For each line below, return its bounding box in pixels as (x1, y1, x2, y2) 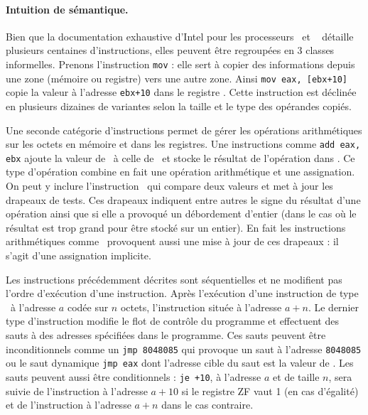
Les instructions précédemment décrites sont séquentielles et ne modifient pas (6, 271, 342, 286)
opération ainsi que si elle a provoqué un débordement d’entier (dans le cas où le (6, 206, 357, 221)
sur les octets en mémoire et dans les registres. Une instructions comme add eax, (6, 136, 361, 151)
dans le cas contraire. (161, 397, 254, 412)
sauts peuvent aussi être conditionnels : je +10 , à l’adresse (6, 369, 261, 384)
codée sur (67, 299, 109, 314)
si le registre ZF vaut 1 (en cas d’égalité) (181, 383, 359, 398)
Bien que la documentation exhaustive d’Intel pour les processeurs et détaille (6, 28, 354, 43)
